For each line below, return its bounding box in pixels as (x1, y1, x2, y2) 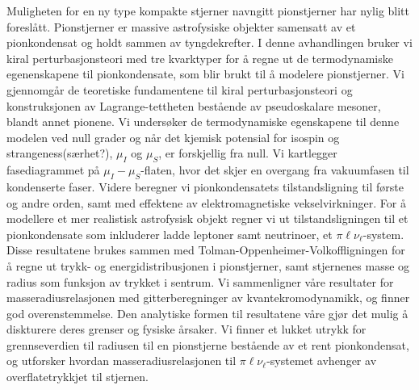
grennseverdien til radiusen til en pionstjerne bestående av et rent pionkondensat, (6, 336, 409, 353)
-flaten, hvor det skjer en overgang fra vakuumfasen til (140, 161, 409, 178)
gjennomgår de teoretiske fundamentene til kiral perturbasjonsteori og (6, 81, 353, 98)
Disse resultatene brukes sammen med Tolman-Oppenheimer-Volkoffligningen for (6, 241, 405, 258)
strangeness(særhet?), (6, 145, 113, 161)
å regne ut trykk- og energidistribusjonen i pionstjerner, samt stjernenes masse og (6, 257, 410, 274)
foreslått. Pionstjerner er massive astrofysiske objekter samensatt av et (6, 18, 356, 35)
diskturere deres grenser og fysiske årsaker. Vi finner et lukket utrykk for (6, 321, 367, 338)
